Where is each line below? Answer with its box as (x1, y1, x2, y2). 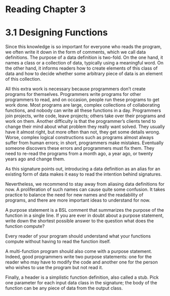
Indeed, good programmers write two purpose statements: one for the (5, 254, 152, 260)
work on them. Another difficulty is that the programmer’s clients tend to (5, 118, 156, 124)
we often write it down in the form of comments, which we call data (5, 49, 146, 55)
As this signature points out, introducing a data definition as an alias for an (5, 166, 161, 172)
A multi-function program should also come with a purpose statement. (5, 248, 152, 254)
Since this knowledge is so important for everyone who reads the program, (5, 44, 162, 50)
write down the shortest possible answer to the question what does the (5, 218, 154, 224)
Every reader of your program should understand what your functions (5, 233, 151, 239)
